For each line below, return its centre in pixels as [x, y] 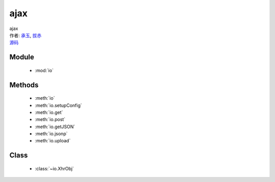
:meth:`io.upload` [53, 141]
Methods [24, 85]
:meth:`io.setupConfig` [59, 105]
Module [22, 57]
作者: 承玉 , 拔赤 [25, 35]
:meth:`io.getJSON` [55, 127]
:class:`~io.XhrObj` [54, 168]
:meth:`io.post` [50, 119]
